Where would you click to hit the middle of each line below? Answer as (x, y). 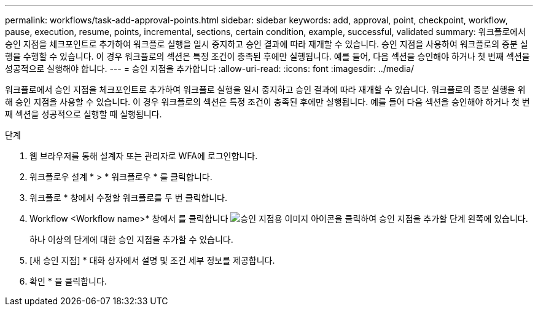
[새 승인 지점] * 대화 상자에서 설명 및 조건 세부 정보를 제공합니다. (152, 260)
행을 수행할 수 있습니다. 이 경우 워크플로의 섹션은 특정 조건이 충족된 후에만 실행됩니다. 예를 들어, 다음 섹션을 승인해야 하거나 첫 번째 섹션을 (267, 56)
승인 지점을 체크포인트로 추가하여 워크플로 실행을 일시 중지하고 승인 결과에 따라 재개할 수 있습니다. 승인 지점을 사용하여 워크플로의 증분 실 (267, 44)
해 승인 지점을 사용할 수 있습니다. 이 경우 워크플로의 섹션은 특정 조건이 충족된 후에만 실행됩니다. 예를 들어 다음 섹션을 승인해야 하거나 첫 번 (267, 102)
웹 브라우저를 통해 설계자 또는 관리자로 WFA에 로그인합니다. (144, 156)
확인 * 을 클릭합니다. (68, 281)
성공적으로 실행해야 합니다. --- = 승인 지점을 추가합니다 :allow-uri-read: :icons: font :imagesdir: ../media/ (210, 69)
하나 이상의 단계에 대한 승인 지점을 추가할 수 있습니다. (131, 239)
